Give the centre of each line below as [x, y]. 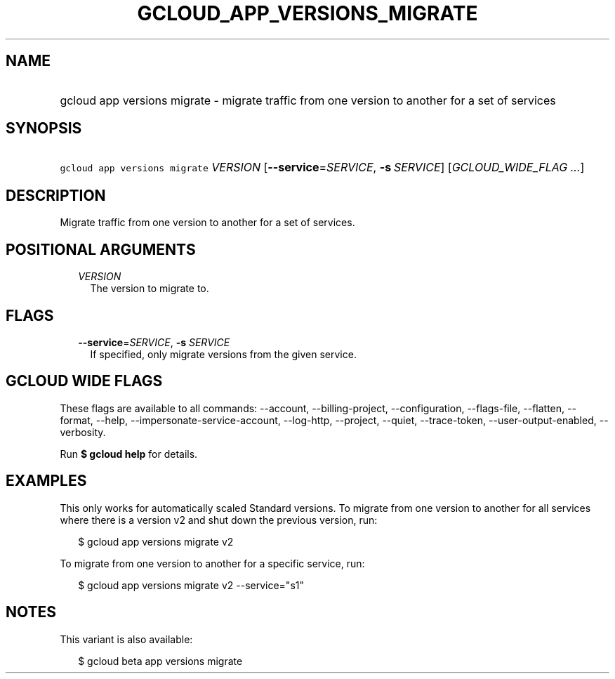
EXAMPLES [46, 481]
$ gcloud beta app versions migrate [160, 661]
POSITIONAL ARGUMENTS [101, 249]
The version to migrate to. [150, 289]
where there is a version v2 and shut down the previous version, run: [219, 520]
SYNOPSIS [44, 128]
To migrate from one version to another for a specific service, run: [212, 563]
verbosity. [83, 432]
